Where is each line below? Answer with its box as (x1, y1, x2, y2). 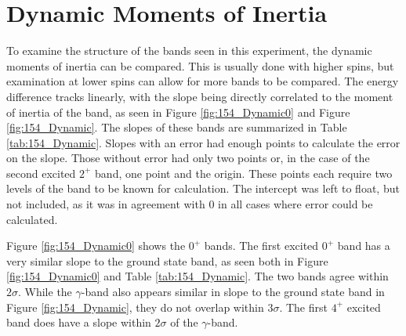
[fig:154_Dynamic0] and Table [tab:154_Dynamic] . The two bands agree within (6, 268, 389, 284)
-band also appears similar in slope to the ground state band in (81, 284, 385, 300)
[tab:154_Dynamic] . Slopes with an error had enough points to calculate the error (6, 134, 401, 150)
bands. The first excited (204, 237, 319, 254)
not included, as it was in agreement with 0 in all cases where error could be (6, 196, 373, 212)
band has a (337, 237, 390, 254)
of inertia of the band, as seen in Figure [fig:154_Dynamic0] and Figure (6, 103, 350, 120)
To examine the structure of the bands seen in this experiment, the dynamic (6, 42, 372, 59)
